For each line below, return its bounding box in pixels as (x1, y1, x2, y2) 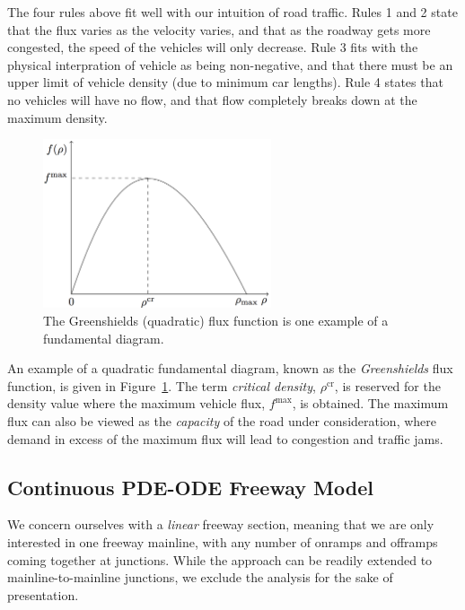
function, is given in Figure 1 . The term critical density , (7, 376, 316, 395)
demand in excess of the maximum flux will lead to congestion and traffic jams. (7, 429, 443, 448)
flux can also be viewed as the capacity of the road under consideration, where (7, 412, 437, 431)
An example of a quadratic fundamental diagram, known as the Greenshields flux (7, 359, 453, 378)
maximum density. (7, 108, 108, 126)
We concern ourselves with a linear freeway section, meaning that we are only (7, 515, 434, 534)
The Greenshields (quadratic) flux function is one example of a (43, 311, 389, 330)
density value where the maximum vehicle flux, (7, 394, 266, 413)
